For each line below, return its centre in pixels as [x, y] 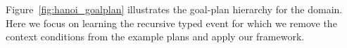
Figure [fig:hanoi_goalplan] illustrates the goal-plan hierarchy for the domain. [174, 9]
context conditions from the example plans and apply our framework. [155, 37]
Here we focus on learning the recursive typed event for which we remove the [171, 23]
